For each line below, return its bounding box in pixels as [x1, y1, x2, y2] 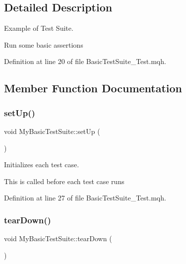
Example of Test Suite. [4, 23, 73, 33]
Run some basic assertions [4, 39, 83, 50]
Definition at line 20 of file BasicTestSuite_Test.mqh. [4, 56, 166, 66]
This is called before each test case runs [4, 176, 124, 186]
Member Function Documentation [4, 80, 183, 96]
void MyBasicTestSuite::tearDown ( [4, 233, 112, 244]
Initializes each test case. [4, 159, 79, 170]
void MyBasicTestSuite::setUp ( [4, 126, 100, 136]
